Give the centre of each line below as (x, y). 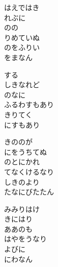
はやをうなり (25, 239)
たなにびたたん (29, 192)
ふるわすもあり (29, 104)
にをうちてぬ (25, 151)
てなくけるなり (29, 171)
